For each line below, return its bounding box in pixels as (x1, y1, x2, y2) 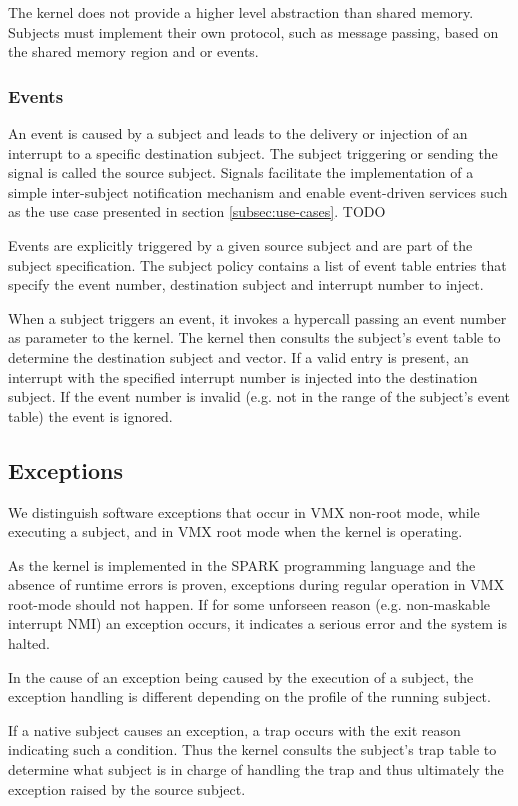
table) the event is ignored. (8, 405, 173, 426)
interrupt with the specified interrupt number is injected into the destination (8, 366, 478, 387)
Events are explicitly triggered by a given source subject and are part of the (8, 234, 473, 255)
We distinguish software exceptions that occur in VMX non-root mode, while (8, 501, 480, 522)
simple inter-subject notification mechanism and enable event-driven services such (8, 181, 508, 202)
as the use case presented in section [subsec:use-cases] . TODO (8, 201, 386, 222)
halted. (8, 633, 51, 654)
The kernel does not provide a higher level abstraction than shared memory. (8, 2, 474, 22)
